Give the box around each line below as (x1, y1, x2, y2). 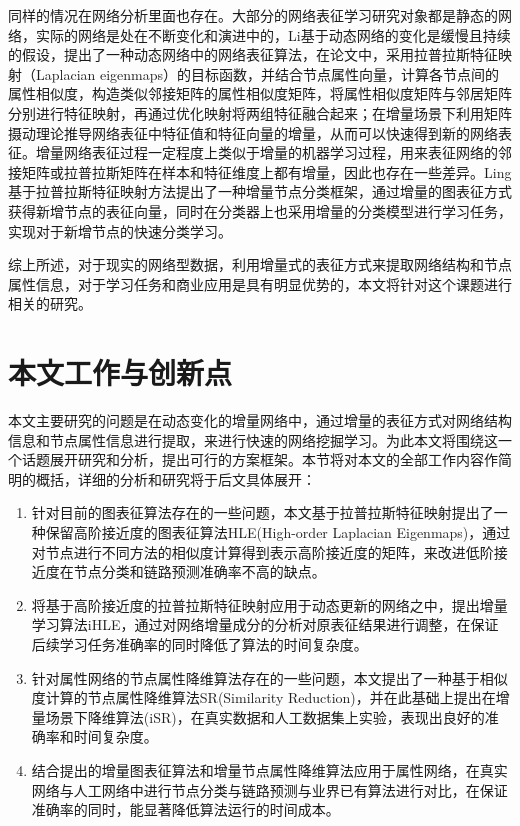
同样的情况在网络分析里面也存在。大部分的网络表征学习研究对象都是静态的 (8, 5, 498, 25)
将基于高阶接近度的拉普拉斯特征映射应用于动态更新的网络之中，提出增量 (31, 594, 508, 615)
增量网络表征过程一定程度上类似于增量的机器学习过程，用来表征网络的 (35, 142, 498, 163)
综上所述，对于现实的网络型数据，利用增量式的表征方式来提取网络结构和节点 (8, 254, 512, 275)
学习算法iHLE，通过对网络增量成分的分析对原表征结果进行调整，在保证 (31, 614, 499, 635)
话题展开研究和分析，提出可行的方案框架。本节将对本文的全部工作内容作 (21, 449, 498, 470)
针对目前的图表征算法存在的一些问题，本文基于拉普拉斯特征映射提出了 (31, 502, 494, 523)
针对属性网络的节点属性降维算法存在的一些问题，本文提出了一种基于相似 (31, 667, 508, 688)
